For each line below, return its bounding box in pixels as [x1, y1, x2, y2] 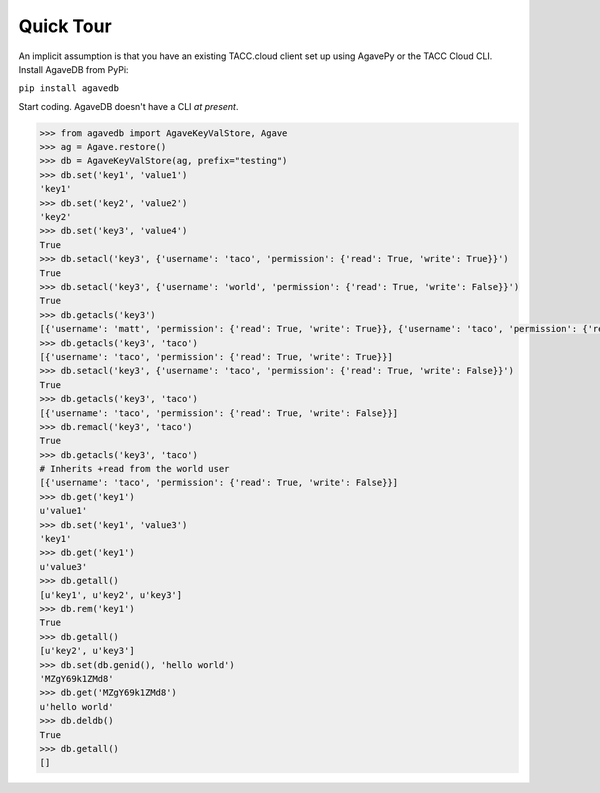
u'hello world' [39, 701, 114, 712]
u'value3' [39, 561, 88, 572]
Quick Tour [18, 15, 112, 37]
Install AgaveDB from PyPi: [18, 63, 129, 75]
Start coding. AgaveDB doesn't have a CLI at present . [18, 100, 239, 112]
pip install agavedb [18, 83, 120, 94]
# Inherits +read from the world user [39, 463, 230, 475]
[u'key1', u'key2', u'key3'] [39, 589, 183, 600]
